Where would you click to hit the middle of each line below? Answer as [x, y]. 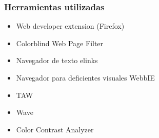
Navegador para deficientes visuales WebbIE [85, 77]
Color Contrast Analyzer [55, 129]
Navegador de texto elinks [57, 60]
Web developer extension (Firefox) [70, 26]
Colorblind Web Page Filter [60, 43]
